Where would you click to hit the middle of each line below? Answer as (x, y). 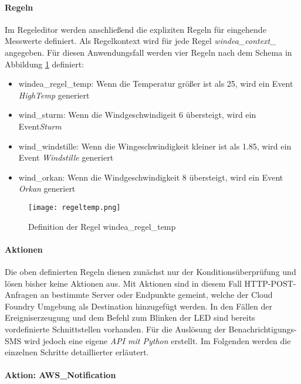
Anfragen (21, 295)
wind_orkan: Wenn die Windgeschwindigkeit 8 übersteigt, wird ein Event (151, 177)
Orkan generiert (47, 188)
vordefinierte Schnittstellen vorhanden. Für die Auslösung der (115, 329)
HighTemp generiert (54, 95)
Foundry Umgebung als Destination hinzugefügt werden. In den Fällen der (139, 306)
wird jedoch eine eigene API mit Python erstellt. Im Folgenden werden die (158, 340)
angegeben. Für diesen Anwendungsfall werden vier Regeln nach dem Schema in (148, 52)
